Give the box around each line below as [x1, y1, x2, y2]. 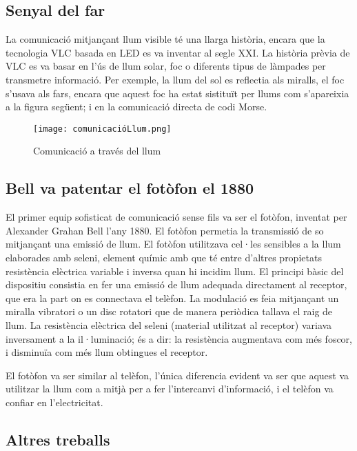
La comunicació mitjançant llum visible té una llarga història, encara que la [6, 32, 325, 46]
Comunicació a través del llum [33, 143, 161, 158]
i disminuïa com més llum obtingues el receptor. [6, 345, 208, 359]
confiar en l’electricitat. [6, 394, 103, 409]
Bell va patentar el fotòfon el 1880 [6, 177, 254, 199]
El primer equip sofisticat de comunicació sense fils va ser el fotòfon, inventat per [6, 210, 347, 224]
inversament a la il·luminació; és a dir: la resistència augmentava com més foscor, [6, 331, 352, 345]
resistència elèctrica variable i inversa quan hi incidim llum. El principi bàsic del [6, 263, 344, 278]
